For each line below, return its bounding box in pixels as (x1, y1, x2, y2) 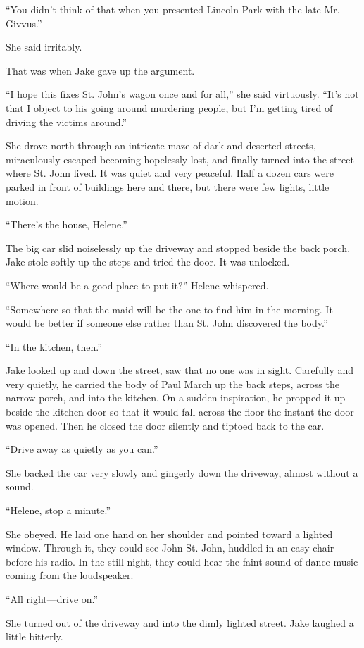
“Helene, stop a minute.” (6, 503, 111, 518)
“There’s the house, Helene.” (6, 217, 127, 232)
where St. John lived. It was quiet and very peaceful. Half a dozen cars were (6, 166, 334, 180)
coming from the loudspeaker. (6, 568, 134, 582)
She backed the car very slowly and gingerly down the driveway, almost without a (6, 465, 358, 480)
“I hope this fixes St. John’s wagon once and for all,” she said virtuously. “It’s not (6, 87, 359, 101)
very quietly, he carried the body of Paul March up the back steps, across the (6, 376, 339, 391)
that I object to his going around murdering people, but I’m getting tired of (6, 100, 333, 115)
